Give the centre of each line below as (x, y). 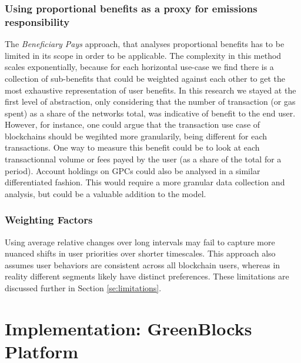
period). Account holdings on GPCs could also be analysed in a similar (133, 170)
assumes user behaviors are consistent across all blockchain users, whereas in (143, 264)
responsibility (37, 21)
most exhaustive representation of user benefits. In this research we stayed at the (150, 90)
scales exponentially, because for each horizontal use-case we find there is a (139, 67)
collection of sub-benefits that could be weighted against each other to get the (145, 78)
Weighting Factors (49, 220)
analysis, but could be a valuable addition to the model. (106, 193)
